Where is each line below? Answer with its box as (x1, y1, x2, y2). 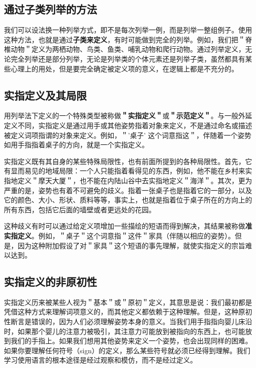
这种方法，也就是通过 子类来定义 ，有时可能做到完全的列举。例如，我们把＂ (4, 34, 245, 44)
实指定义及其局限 (4, 87, 87, 102)
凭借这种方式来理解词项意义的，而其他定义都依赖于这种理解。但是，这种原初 (4, 306, 252, 317)
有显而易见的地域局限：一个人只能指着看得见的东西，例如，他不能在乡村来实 (4, 166, 252, 176)
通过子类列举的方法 (4, 1, 97, 17)
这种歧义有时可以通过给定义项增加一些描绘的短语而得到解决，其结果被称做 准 (4, 221, 252, 231)
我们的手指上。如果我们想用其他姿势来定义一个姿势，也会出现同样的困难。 (10, 335, 252, 346)
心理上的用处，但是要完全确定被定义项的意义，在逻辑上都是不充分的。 (10, 63, 238, 73)
